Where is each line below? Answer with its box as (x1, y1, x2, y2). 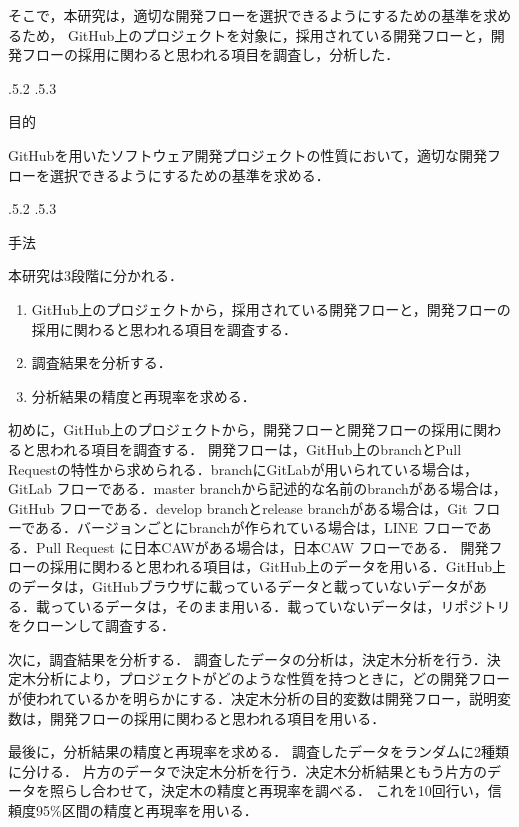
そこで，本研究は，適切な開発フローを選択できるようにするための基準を (8, 5, 484, 25)
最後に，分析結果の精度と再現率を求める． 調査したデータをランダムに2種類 (8, 741, 509, 762)
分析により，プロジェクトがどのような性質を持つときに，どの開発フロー (35, 668, 511, 689)
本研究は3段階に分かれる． (8, 265, 183, 286)
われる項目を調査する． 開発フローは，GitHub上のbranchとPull (49, 438, 462, 459)
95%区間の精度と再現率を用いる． (35, 800, 258, 820)
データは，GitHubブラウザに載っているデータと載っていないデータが (21, 576, 473, 597)
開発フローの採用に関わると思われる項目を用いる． (49, 707, 386, 728)
